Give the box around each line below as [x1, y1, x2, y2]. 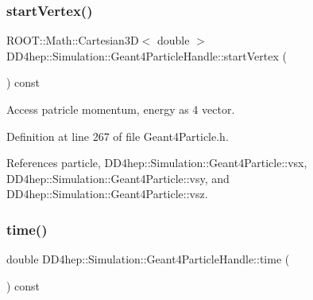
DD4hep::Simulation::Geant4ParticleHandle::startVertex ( [6, 47, 287, 64]
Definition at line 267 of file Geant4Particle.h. [6, 127, 229, 144]
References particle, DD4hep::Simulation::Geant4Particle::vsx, [6, 154, 307, 171]
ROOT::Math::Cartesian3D [6, 32, 139, 49]
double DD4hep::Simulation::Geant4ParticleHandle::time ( [6, 251, 290, 267]
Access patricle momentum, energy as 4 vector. [6, 101, 235, 117]
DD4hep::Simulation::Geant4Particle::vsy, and [6, 169, 230, 186]
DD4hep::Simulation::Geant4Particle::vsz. [6, 185, 208, 202]
